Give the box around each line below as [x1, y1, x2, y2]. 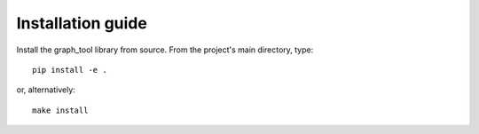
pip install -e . [32, 65, 107, 75]
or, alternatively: [16, 84, 75, 95]
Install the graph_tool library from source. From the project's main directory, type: [16, 44, 314, 55]
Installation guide [16, 13, 148, 33]
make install [32, 105, 89, 115]
